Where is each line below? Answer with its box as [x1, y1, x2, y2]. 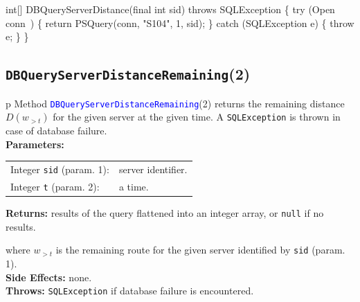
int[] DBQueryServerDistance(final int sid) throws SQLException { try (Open [6, 2, 335, 16]
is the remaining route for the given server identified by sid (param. [55, 242, 345, 257]
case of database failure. [6, 123, 107, 138]
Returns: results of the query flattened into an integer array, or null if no [6, 206, 324, 220]
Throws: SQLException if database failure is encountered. [6, 283, 254, 298]
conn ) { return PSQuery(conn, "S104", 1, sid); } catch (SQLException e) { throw [6, 15, 354, 30]
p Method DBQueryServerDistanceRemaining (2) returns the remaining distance [6, 96, 345, 110]
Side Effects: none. [6, 269, 92, 284]
